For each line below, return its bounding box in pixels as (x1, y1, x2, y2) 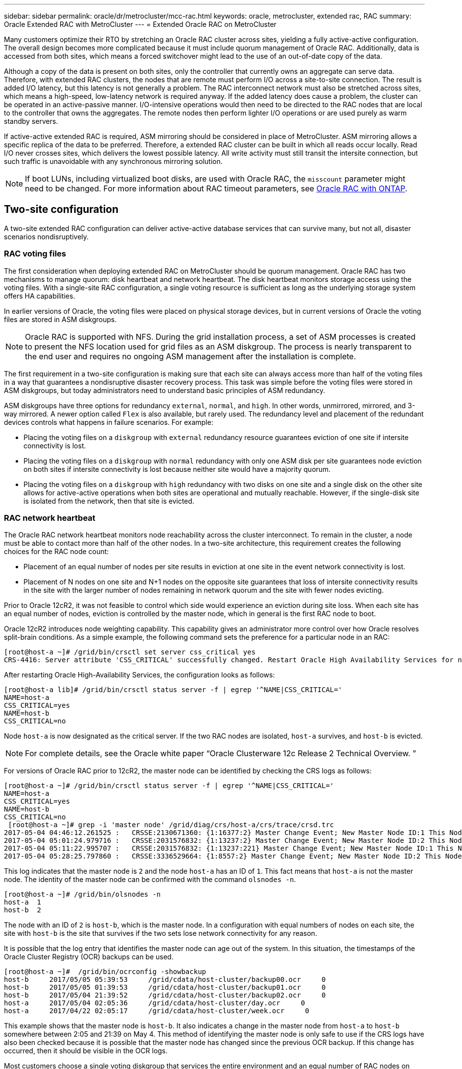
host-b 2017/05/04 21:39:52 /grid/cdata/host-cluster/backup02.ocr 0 (4, 991, 326, 999)
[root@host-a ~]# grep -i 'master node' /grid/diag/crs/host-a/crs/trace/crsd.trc (8, 821, 334, 829)
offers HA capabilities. (4, 291, 75, 300)
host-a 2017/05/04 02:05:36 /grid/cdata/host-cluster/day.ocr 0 (4, 999, 305, 1007)
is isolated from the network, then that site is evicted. (23, 496, 194, 505)
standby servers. (4, 117, 58, 125)
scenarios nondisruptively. (4, 232, 89, 241)
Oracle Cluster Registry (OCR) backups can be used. (4, 953, 174, 961)
